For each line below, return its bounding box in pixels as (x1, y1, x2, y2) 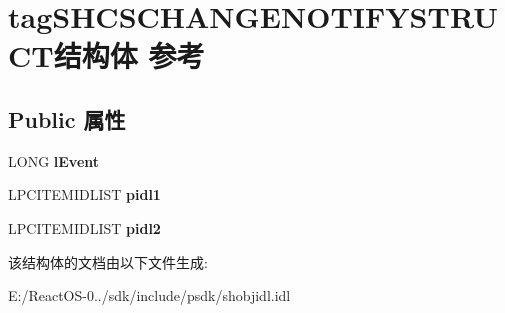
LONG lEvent (8, 150, 100, 171)
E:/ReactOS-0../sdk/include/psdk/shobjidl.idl (8, 285, 291, 306)
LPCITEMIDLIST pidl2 (8, 217, 161, 238)
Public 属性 (8, 103, 126, 134)
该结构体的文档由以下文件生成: (8, 251, 208, 272)
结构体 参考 (53, 35, 205, 76)
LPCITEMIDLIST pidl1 (8, 184, 161, 205)
